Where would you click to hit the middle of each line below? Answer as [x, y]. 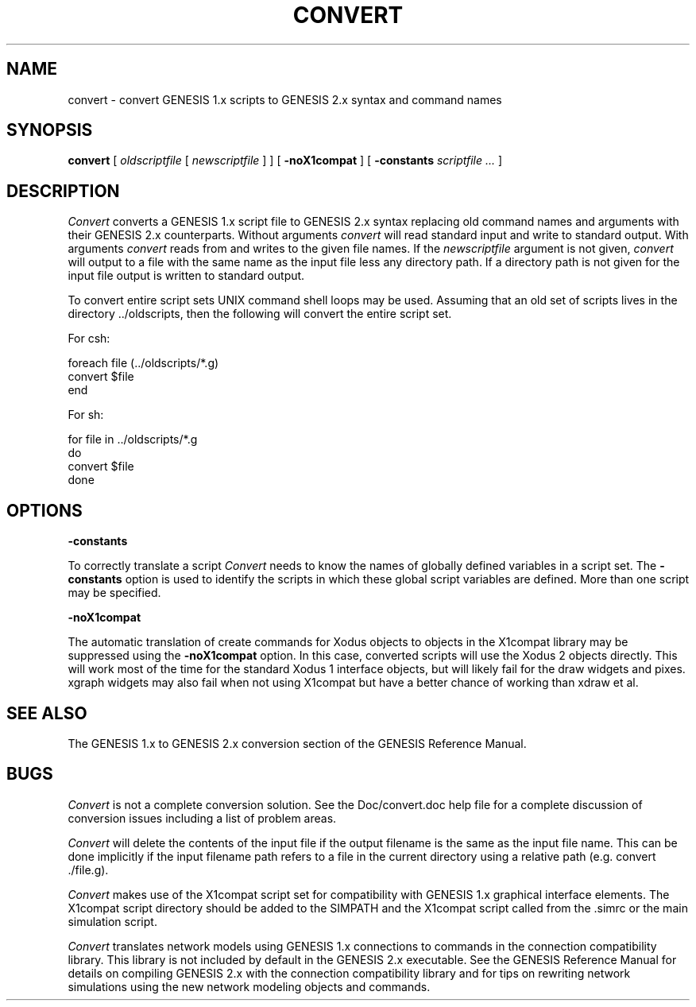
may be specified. [114, 593]
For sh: [86, 415]
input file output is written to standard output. [186, 276]
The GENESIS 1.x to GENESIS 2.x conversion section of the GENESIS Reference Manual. [297, 743]
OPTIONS [44, 510]
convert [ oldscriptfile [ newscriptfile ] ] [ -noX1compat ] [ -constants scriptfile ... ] [285, 161]
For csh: [89, 339]
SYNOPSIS [50, 130]
